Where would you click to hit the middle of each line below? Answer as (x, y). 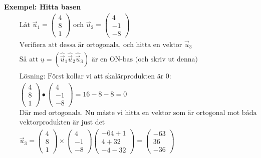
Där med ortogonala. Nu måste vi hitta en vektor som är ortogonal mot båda (138, 113)
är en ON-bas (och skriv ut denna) (145, 59)
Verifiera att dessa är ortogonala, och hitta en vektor (101, 45)
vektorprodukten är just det (62, 122)
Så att (29, 59)
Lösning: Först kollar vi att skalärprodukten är (91, 76)
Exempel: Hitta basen (43, 6)
